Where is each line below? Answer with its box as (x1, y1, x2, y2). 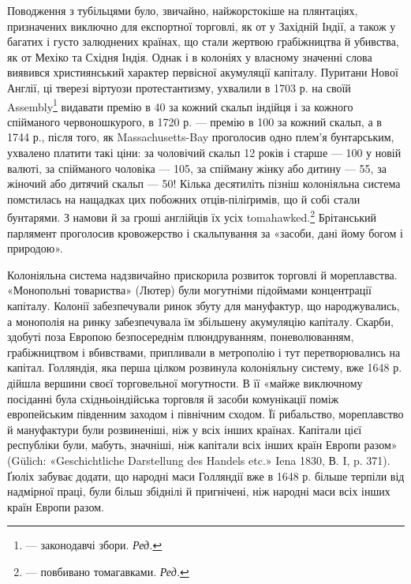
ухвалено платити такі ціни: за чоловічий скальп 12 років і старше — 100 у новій (7, 144, 402, 160)
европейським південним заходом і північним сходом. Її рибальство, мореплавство (7, 406, 404, 422)
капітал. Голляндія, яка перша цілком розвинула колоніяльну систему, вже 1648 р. (7, 359, 402, 376)
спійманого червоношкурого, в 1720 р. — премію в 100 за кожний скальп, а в (7, 113, 382, 129)
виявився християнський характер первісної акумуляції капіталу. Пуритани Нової (7, 64, 398, 80)
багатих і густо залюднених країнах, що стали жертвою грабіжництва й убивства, (7, 33, 399, 50)
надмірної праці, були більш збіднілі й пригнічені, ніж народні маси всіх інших (7, 483, 390, 500)
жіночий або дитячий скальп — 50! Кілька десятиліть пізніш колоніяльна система (7, 175, 401, 192)
